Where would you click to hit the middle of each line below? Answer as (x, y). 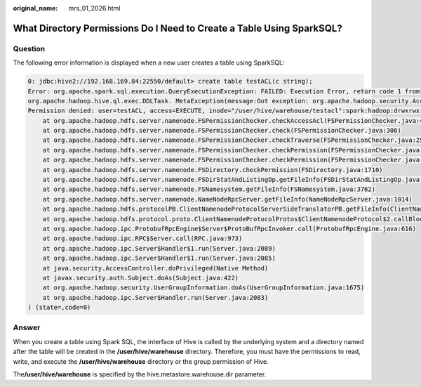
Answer (27, 328)
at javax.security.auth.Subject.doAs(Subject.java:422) (141, 278)
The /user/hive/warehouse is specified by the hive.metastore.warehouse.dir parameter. (140, 374)
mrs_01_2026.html (94, 8)
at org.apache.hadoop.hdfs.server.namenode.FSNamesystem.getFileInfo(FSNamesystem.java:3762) (209, 189)
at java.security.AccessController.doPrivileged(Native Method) (155, 268)
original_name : (35, 8)
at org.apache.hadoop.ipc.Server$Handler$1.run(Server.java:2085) (159, 258)
